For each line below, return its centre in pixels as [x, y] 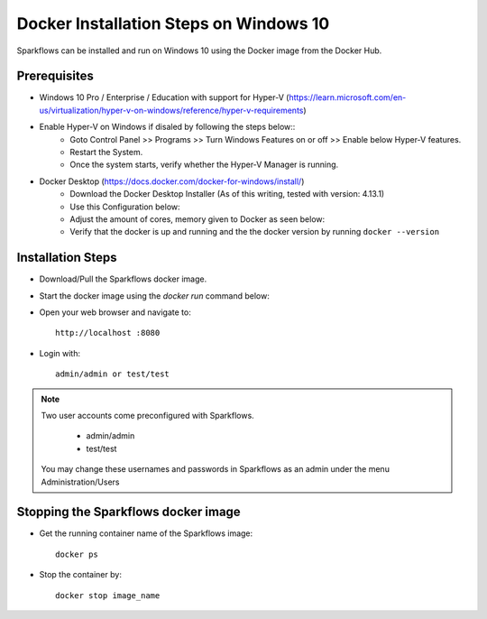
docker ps [77, 554]
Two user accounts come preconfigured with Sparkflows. [147, 416]
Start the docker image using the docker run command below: [154, 296]
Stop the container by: [80, 575]
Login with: [60, 353]
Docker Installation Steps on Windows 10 [173, 23]
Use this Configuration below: [125, 207]
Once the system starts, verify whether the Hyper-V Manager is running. [204, 165]
